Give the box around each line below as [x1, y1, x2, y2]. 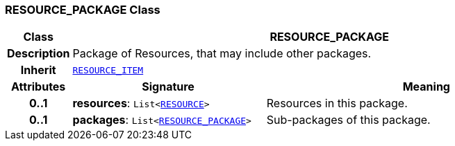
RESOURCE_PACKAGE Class [5, 3, 160, 17]
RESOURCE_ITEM [72, 64, 144, 75]
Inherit [20, 63, 56, 77]
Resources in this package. [266, 96, 408, 111]
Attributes [11, 80, 66, 94]
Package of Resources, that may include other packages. [72, 46, 372, 61]
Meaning [402, 80, 450, 94]
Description [7, 46, 70, 61]
